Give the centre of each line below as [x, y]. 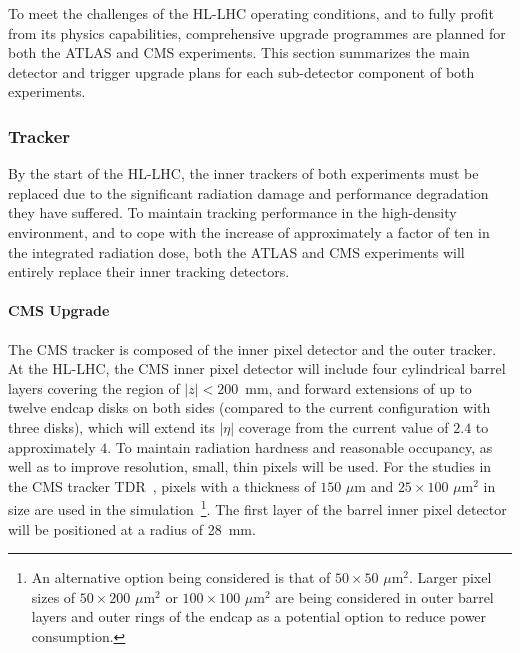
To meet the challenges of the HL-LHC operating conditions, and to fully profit [251, 13]
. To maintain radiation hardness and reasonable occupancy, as [300, 446]
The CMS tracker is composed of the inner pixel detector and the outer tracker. [252, 348]
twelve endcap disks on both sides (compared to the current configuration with [249, 407]
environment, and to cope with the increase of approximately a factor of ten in [249, 231]
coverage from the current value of [343, 426]
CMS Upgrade [59, 310]
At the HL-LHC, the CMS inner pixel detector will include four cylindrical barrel [257, 368]
